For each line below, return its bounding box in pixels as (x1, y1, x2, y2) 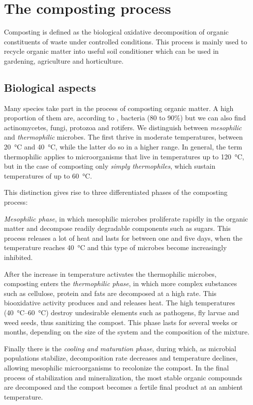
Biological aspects (4, 79, 96, 95)
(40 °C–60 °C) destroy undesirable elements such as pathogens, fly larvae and (4, 307, 239, 317)
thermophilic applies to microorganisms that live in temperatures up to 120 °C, (4, 151, 244, 161)
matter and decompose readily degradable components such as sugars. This (4, 223, 231, 233)
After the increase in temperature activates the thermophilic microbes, (4, 268, 217, 279)
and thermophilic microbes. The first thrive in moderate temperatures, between (4, 132, 243, 142)
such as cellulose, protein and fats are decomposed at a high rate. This (4, 288, 217, 298)
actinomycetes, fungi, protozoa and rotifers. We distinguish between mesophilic (4, 122, 242, 132)
